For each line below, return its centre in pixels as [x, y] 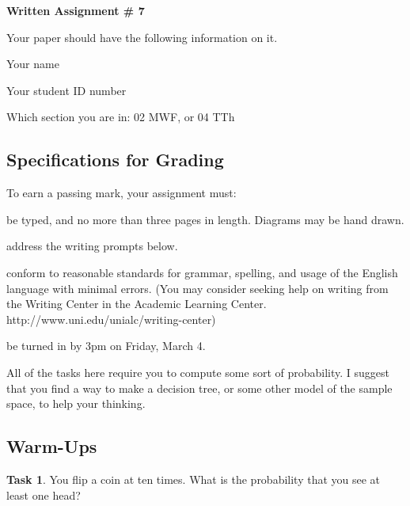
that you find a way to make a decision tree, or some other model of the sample [199, 388]
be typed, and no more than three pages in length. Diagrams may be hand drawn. [205, 219]
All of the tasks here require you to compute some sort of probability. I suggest [198, 372]
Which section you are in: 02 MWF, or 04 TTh [121, 117]
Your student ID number [66, 90]
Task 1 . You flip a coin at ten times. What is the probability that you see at [194, 479]
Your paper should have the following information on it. [142, 37]
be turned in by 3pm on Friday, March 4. [106, 346]
